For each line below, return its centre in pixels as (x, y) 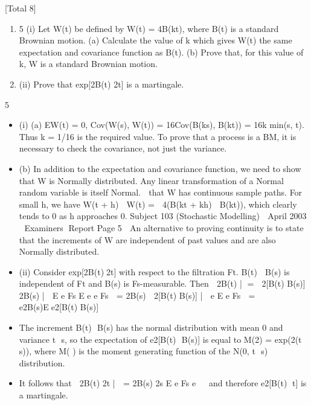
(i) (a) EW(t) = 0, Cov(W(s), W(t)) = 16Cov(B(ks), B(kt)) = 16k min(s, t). (162, 125)
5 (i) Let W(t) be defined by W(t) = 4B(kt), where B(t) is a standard (149, 28)
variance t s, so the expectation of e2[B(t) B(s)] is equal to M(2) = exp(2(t (160, 339)
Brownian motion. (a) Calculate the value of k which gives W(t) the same (155, 40)
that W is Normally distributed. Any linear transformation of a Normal (151, 180)
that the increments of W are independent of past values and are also (147, 239)
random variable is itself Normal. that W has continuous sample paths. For (161, 192)
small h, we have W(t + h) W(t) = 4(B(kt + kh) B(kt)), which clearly (158, 204)
